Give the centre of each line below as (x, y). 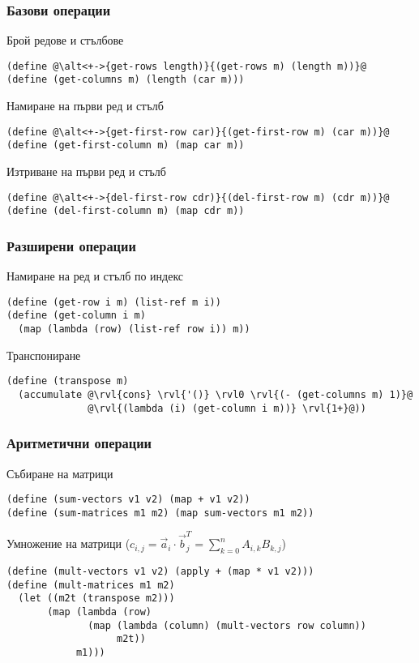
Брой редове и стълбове (65, 40)
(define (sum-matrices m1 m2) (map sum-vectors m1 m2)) (160, 513)
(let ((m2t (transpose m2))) (96, 599)
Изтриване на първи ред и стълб (86, 171)
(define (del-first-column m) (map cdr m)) (126, 211)
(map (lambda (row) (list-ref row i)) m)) (134, 329)
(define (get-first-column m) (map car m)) (126, 145)
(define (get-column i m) (76, 316)
